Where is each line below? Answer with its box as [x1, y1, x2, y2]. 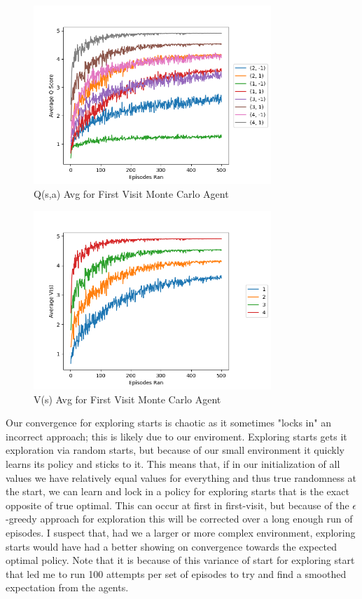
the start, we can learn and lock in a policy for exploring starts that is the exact [6, 484, 349, 499]
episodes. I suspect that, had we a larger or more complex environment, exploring [6, 525, 356, 539]
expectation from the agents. [6, 580, 129, 595]
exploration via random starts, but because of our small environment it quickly [6, 443, 344, 457]
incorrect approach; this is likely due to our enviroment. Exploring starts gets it [6, 429, 347, 443]
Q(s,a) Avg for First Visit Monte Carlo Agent [34, 186, 229, 201]
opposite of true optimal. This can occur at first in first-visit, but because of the [6, 497, 349, 512]
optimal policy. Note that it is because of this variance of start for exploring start [6, 553, 355, 567]
